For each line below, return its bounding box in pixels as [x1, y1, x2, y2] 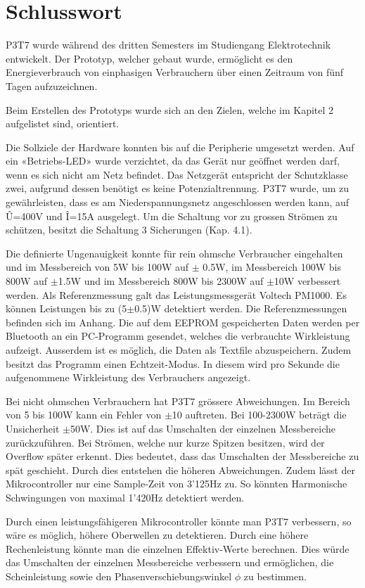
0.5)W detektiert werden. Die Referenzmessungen [134, 301, 347, 316]
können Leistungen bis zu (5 [6, 301, 127, 316]
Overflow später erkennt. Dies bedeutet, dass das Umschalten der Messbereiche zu [6, 449, 359, 464]
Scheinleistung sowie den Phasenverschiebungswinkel [6, 568, 232, 583]
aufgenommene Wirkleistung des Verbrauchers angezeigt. [6, 370, 251, 385]
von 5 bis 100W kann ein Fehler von [6, 407, 162, 422]
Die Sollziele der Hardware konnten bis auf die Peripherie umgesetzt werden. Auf [6, 139, 354, 154]
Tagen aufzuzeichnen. [6, 78, 98, 93]
